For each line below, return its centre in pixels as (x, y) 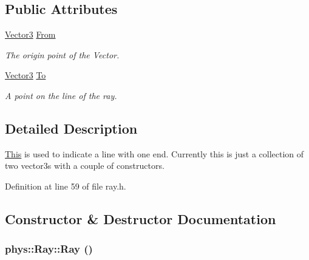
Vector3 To (25, 75)
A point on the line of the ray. (61, 95)
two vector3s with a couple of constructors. (85, 166)
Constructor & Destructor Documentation (141, 218)
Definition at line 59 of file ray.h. (66, 186)
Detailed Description (71, 128)
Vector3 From (30, 34)
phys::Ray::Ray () (49, 249)
